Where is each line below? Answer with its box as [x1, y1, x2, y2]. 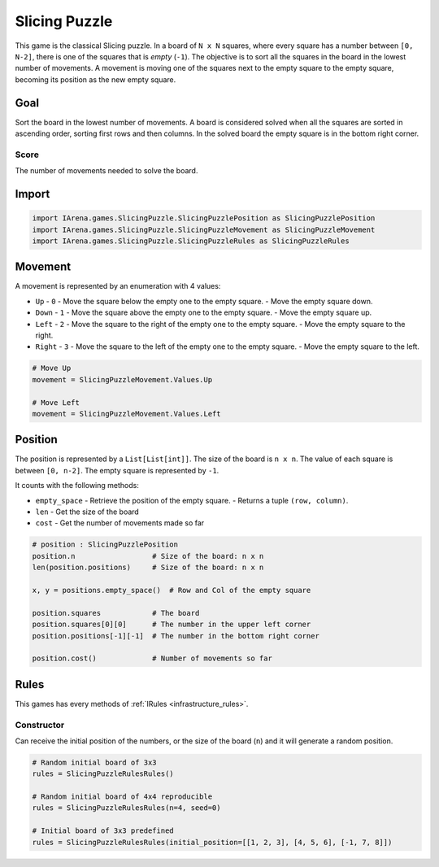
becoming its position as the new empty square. [15, 74, 176, 85]
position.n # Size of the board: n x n [32, 551, 264, 560]
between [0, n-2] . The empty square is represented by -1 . [15, 465, 219, 475]
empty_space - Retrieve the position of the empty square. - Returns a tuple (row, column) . [35, 495, 349, 505]
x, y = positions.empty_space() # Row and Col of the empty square [32, 586, 311, 595]
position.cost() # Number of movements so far [32, 654, 272, 663]
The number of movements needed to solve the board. [15, 166, 198, 176]
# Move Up [32, 364, 72, 373]
